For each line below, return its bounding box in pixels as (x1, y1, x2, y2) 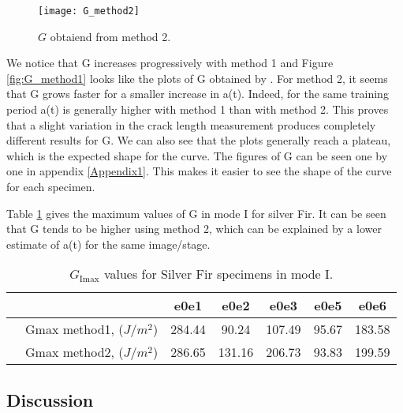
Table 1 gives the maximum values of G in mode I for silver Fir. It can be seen (6, 205, 386, 221)
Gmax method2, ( (25, 343, 124, 362)
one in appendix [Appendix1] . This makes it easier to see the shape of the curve (6, 163, 392, 179)
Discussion (6, 387, 94, 411)
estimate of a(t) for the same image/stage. (6, 235, 211, 252)
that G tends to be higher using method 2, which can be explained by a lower (6, 220, 382, 237)
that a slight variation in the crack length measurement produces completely (6, 116, 376, 133)
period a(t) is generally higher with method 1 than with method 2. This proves (6, 101, 389, 118)
